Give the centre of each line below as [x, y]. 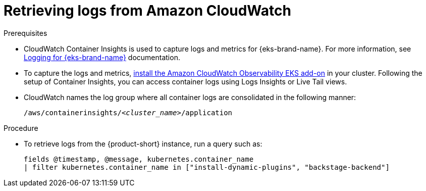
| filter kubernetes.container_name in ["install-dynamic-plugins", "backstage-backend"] [207, 167]
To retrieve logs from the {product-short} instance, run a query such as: [143, 144]
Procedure [21, 128]
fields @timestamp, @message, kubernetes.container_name [139, 159]
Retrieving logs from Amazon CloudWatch [147, 11]
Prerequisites [25, 33]
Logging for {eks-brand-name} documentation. [102, 57]
